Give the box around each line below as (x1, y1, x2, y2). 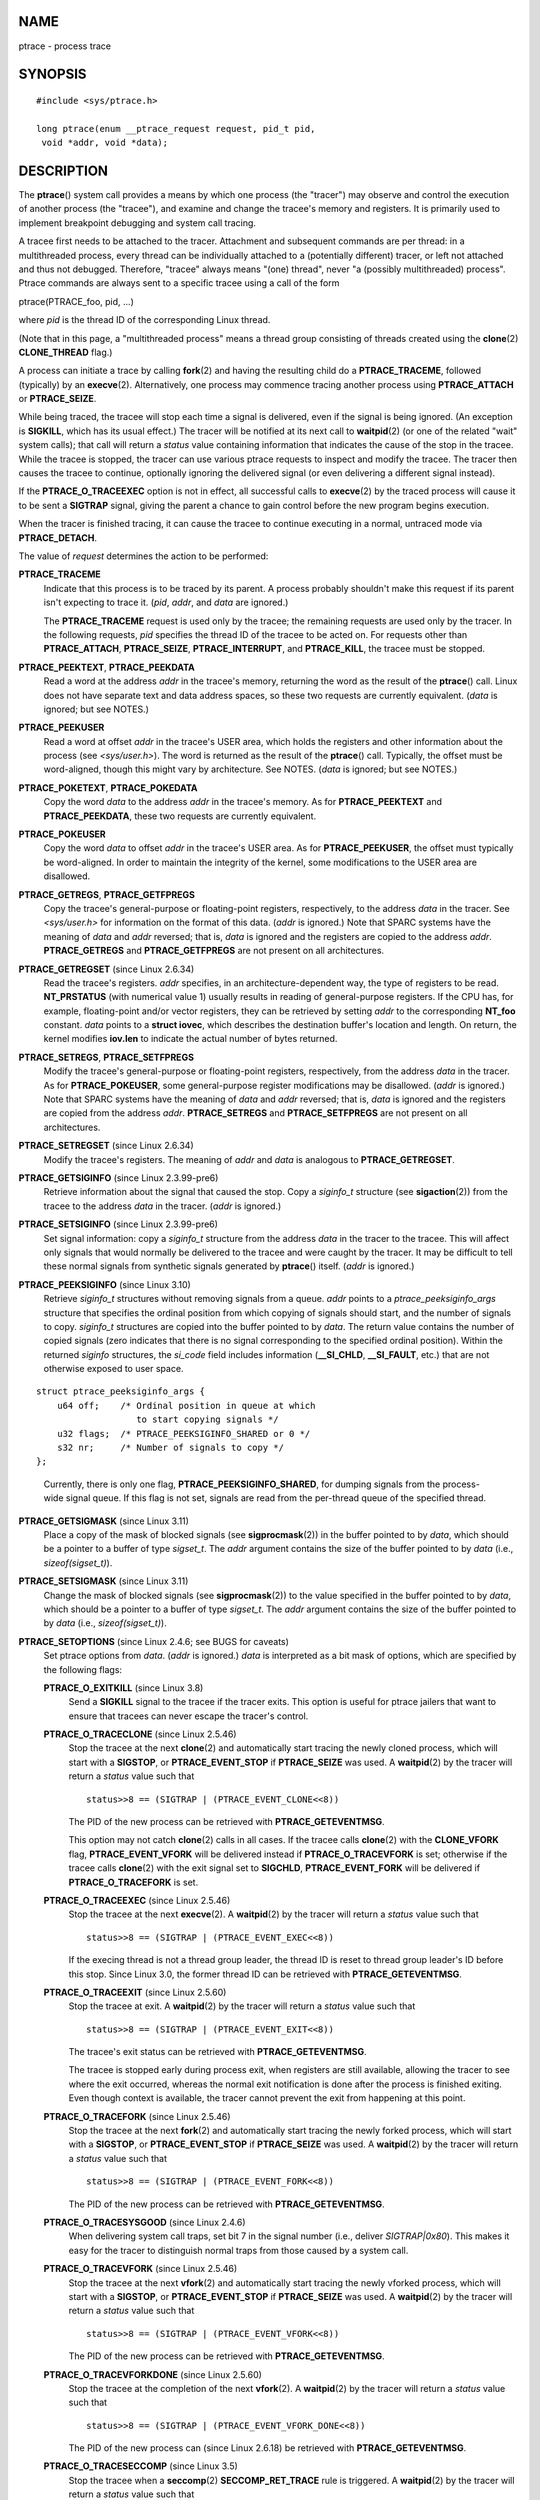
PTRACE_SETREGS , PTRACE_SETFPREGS (18, 1051, 195, 1063)
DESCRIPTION (18, 162, 109, 179)
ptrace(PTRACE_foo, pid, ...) (18, 295, 134, 307)
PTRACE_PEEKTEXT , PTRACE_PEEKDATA (18, 661, 195, 673)
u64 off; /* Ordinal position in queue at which (56, 1400, 316, 1411)
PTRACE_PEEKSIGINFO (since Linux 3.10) (18, 1278, 192, 1290)
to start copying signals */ (136, 1414, 279, 1425)
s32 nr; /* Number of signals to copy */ (56, 1442, 285, 1454)
